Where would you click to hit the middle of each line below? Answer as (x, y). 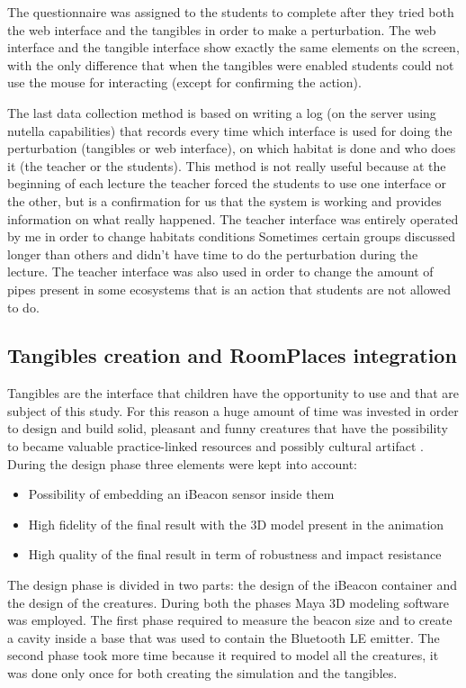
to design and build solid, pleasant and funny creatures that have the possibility (228, 428)
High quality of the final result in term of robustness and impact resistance (235, 554)
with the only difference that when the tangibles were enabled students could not (231, 64)
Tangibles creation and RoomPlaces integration (232, 355)
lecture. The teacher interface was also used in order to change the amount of (220, 272)
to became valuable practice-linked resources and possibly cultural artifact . (215, 446)
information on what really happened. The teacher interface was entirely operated (233, 218)
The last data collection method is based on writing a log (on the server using (222, 112)
